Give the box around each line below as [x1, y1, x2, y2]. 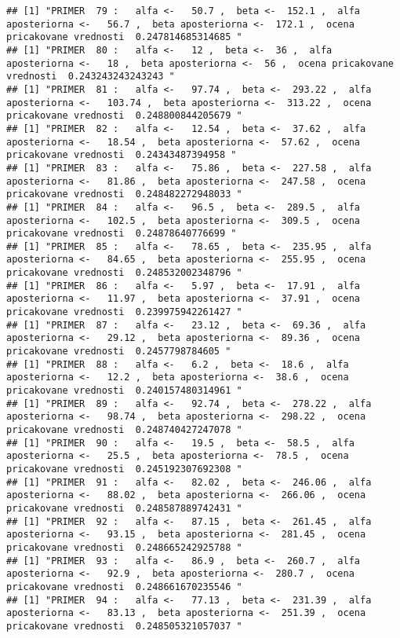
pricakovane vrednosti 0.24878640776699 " [6, 228, 237, 240]
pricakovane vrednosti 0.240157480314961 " [6, 385, 242, 397]
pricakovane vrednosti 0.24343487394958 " [6, 149, 237, 161]
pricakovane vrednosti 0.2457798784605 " [6, 346, 231, 357]
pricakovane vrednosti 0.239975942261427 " [6, 306, 242, 318]
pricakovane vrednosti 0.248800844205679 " [6, 110, 242, 122]
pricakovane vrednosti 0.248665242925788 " [6, 541, 242, 553]
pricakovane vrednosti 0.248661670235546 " [6, 581, 242, 592]
